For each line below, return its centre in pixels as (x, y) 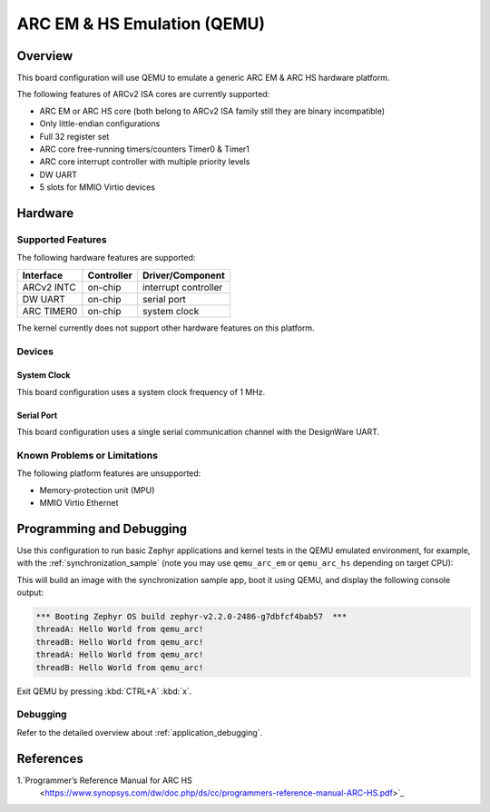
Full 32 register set (74, 136)
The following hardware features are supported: (106, 258)
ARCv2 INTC (49, 287)
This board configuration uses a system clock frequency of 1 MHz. (141, 391)
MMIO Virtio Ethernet (79, 503)
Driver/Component (184, 275)
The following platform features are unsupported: (109, 473)
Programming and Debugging (102, 528)
